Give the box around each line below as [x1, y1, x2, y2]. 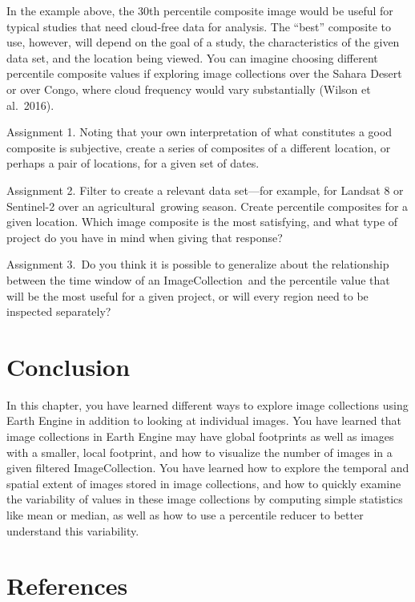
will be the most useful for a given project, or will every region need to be [6, 287, 369, 304]
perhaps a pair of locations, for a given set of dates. [6, 155, 260, 172]
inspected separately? [6, 303, 111, 320]
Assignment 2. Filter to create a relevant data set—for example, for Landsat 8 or [6, 181, 404, 198]
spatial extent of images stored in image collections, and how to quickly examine [6, 475, 401, 491]
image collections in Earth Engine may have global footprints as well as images [6, 428, 394, 444]
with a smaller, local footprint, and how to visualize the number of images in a [6, 443, 393, 460]
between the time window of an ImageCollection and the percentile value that [6, 271, 390, 288]
